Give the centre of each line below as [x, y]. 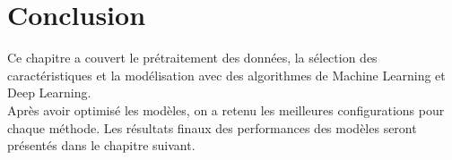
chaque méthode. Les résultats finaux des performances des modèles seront [212, 127]
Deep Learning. [49, 93]
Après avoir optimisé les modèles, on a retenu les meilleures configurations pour [226, 109]
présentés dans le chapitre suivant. [101, 145]
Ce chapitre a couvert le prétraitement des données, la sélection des [192, 58]
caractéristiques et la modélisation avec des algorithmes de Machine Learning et [226, 75]
